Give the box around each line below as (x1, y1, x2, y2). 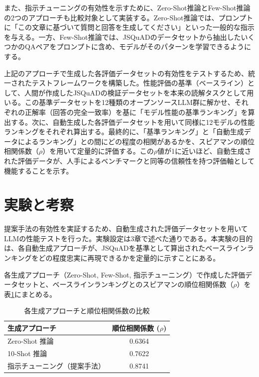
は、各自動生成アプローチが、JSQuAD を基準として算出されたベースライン (4, 243, 247, 253)
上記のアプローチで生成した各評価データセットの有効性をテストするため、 (4, 68, 248, 78)
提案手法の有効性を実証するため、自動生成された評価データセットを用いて (4, 223, 248, 234)
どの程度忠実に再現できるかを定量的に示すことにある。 (38, 253, 220, 263)
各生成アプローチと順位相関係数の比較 (24, 305, 150, 316)
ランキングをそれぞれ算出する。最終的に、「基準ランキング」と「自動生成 (4, 126, 244, 137)
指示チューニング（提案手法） (7, 360, 105, 371)
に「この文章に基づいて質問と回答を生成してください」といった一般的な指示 (4, 22, 255, 32)
